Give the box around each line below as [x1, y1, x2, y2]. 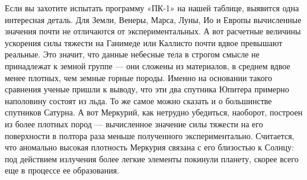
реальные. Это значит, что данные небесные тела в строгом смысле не [5, 48, 260, 60]
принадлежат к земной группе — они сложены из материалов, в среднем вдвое [5, 59, 290, 72]
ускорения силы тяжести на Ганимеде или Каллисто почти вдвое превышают [5, 36, 283, 49]
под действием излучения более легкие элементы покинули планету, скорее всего [5, 152, 299, 165]
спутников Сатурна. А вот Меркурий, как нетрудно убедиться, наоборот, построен [5, 106, 303, 118]
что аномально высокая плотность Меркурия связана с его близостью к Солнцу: [5, 141, 294, 153]
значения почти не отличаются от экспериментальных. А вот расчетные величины [5, 25, 301, 37]
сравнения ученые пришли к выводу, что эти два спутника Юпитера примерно [5, 83, 289, 95]
